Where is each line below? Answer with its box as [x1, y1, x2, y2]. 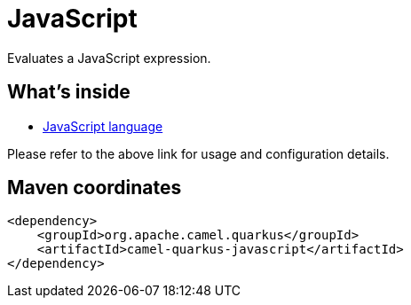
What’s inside [7, 81, 130, 104]
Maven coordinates [7, 176, 182, 199]
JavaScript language [43, 118, 163, 134]
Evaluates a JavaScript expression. [7, 50, 211, 66]
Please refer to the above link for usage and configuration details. [7, 145, 390, 161]
